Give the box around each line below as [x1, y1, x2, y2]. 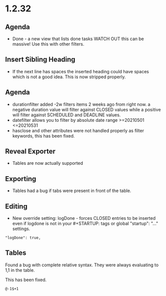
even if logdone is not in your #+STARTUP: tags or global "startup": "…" [12, 221, 159, 227]
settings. [12, 226, 31, 232]
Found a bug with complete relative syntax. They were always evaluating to [5, 262, 159, 268]
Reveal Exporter [5, 147, 56, 156]
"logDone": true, [5, 236, 41, 241]
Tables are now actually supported [12, 160, 83, 166]
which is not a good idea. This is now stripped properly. [12, 74, 126, 80]
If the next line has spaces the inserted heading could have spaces [12, 68, 149, 74]
